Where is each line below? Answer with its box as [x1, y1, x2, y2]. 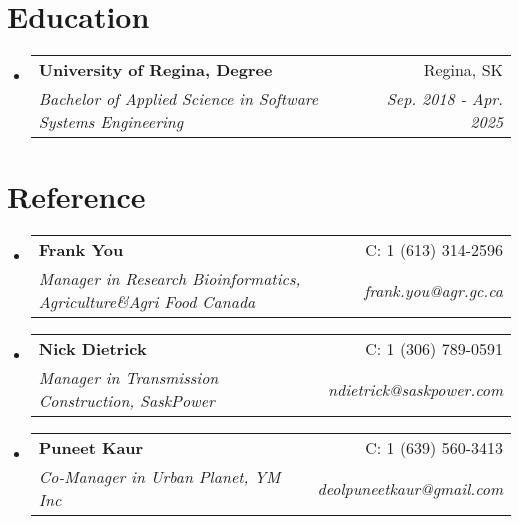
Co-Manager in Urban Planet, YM [38, 465, 281, 489]
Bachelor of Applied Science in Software [38, 87, 319, 111]
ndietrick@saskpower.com [327, 377, 503, 401]
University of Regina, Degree [38, 58, 273, 82]
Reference [7, 176, 146, 217]
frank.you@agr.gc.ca [364, 278, 503, 302]
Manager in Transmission [38, 366, 219, 390]
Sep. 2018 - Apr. [386, 87, 503, 111]
